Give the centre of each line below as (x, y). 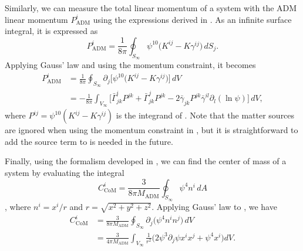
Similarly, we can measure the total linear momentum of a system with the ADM (151, 8)
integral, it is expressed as (51, 31)
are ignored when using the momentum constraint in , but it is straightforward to (151, 130)
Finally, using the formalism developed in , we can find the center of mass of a (146, 161)
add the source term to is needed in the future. (89, 141)
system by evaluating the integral (65, 173)
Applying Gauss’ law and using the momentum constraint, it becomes (130, 64)
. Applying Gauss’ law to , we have (214, 206)
